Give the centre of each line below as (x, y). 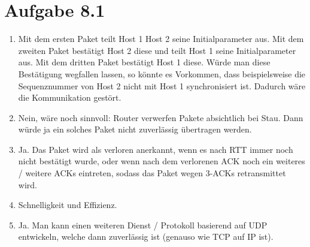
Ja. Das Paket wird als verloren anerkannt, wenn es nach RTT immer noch (156, 149)
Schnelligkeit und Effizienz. (68, 205)
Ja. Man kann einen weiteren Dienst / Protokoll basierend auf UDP (143, 225)
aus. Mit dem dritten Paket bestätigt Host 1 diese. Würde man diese (144, 62)
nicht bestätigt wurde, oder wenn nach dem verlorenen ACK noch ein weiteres (162, 161)
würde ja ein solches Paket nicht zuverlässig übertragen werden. (135, 129)
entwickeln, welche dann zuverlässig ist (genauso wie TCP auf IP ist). (146, 237)
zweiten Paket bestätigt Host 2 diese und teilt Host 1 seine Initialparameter (157, 50)
